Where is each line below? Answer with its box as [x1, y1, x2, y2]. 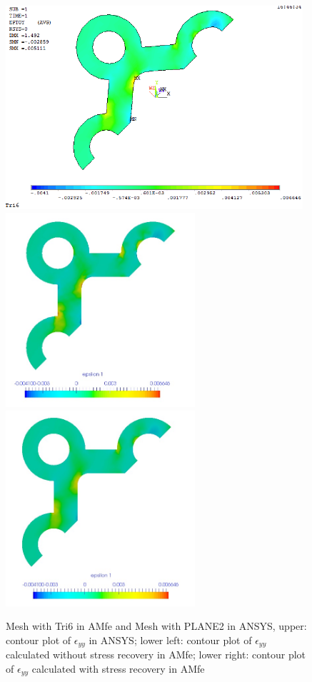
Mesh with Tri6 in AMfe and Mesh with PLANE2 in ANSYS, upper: [6, 618, 307, 633]
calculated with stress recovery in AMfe [31, 661, 205, 676]
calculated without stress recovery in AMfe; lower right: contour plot [6, 647, 306, 662]
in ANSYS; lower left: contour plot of [89, 632, 252, 647]
